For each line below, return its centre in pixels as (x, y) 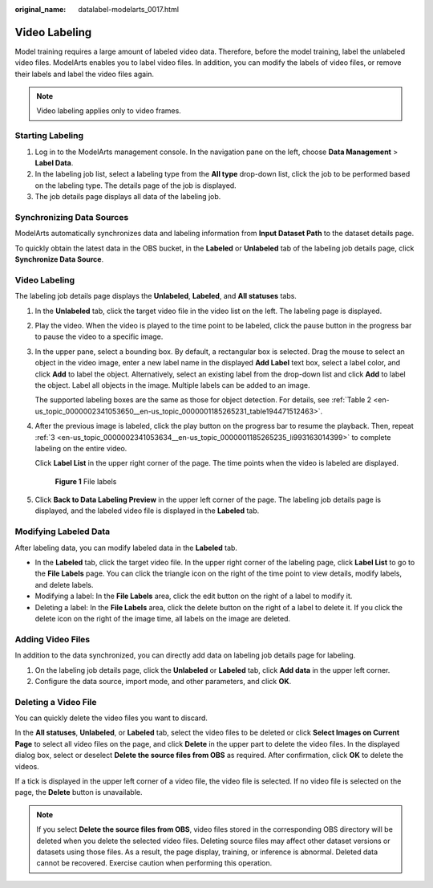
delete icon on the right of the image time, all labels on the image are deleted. (163, 618)
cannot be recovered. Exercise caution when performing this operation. (154, 863)
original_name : (40, 9)
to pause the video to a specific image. (99, 336)
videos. (27, 766)
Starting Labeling (49, 136)
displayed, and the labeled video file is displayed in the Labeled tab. (147, 511)
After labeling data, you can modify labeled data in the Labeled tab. (126, 548)
